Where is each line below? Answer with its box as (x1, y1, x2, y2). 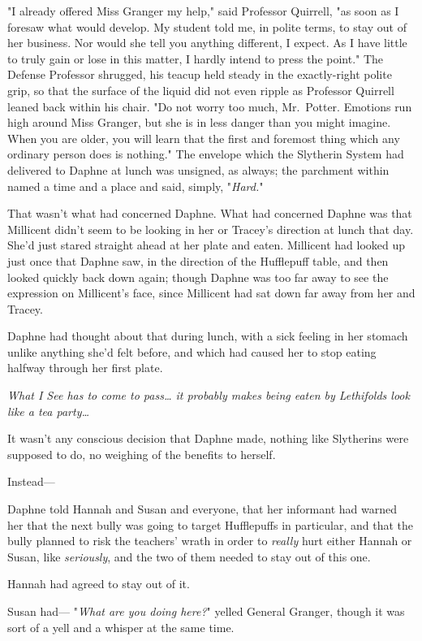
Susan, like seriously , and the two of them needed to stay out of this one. (7, 548, 371, 565)
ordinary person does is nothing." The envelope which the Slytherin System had (7, 145, 404, 162)
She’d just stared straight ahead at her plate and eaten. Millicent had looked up (7, 236, 405, 253)
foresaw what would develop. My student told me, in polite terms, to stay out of (7, 18, 407, 35)
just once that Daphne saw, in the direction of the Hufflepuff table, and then (7, 252, 389, 269)
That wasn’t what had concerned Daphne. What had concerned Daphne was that (7, 205, 412, 222)
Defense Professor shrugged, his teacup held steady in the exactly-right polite (7, 66, 392, 83)
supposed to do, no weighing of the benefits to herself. (7, 445, 276, 462)
